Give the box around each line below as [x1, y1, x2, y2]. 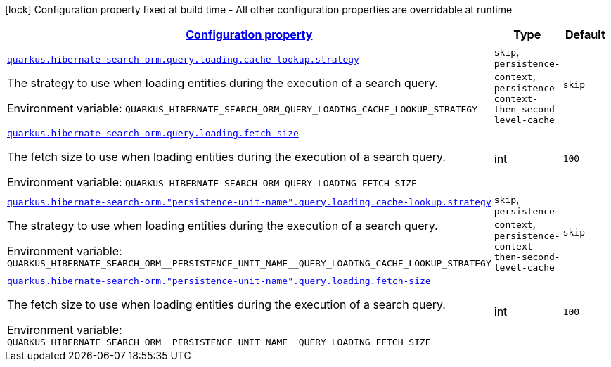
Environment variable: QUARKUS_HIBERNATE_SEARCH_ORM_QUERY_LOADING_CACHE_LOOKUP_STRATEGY [7, 101, 477, 115]
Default [565, 27, 605, 41]
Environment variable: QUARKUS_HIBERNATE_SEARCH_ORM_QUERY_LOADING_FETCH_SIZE [7, 175, 417, 189]
